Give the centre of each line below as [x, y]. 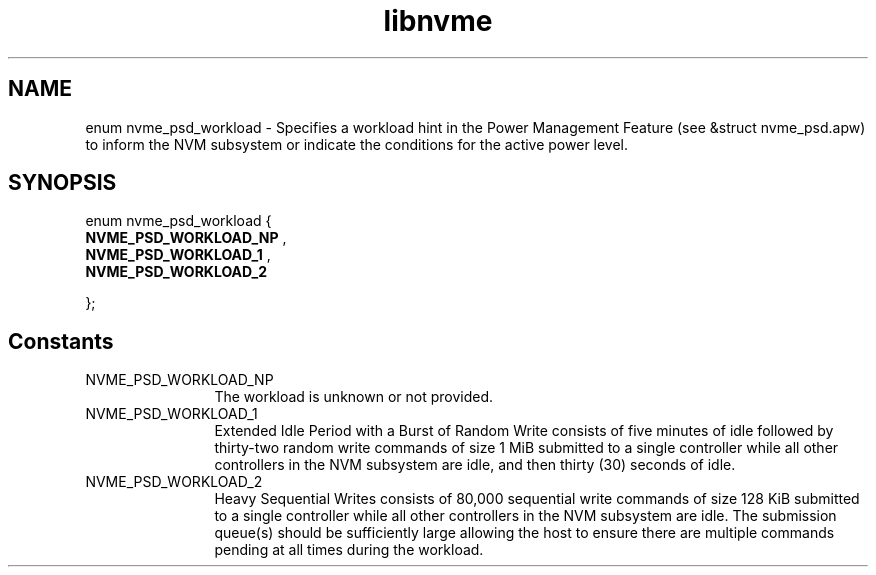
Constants [61, 341]
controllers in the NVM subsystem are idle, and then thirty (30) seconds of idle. [475, 465]
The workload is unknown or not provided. [354, 397]
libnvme [438, 21]
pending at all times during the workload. [349, 550]
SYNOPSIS [62, 183]
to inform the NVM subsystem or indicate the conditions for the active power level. [357, 144]
